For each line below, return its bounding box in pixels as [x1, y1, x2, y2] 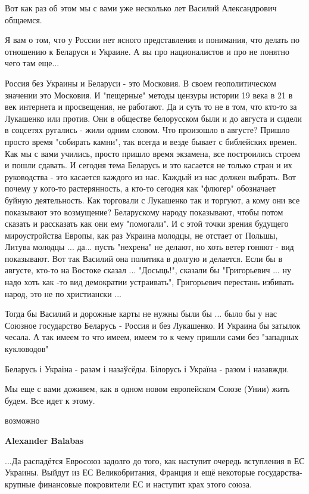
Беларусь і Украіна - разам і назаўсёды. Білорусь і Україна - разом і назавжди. [5, 362, 289, 375]
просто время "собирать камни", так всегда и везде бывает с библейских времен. [5, 135, 298, 147]
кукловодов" [5, 342, 49, 355]
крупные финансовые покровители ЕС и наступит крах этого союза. [5, 477, 252, 490]
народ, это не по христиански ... [5, 287, 121, 300]
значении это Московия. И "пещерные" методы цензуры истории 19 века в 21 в [5, 88, 293, 101]
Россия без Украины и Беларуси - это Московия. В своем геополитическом [5, 76, 276, 89]
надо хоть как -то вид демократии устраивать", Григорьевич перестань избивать [5, 276, 294, 288]
